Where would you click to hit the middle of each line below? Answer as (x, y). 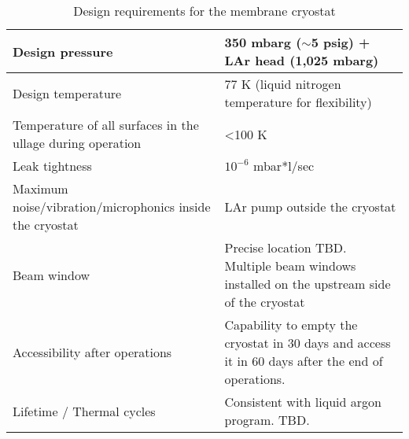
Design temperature (67, 93)
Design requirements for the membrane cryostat (204, 11)
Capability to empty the (291, 325)
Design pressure (63, 51)
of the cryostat (265, 302)
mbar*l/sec (284, 166)
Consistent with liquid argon (303, 402)
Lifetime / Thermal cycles (84, 411)
